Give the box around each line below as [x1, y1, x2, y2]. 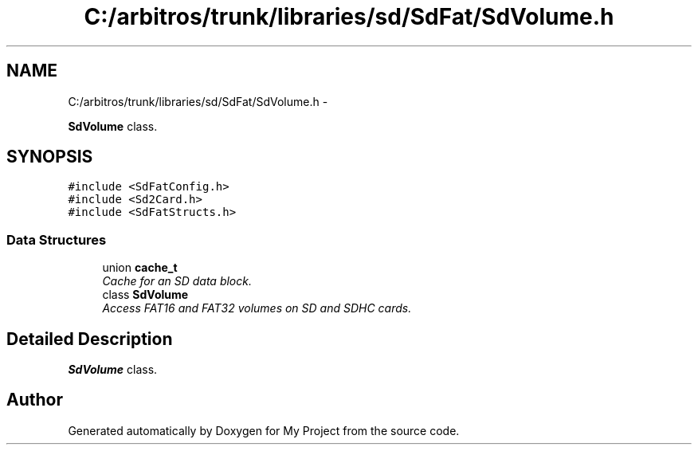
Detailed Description [6, 328, 173, 349]
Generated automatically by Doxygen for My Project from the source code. [68, 423, 460, 437]
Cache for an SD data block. [102, 274, 252, 288]
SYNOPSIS [6, 147, 93, 167]
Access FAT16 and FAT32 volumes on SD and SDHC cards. [102, 301, 412, 316]
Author [6, 390, 63, 410]
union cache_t [102, 261, 178, 275]
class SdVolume [102, 288, 189, 302]
